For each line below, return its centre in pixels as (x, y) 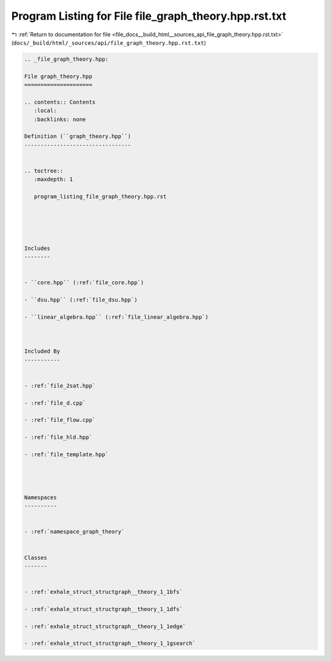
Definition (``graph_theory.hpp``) (78, 136)
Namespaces (40, 497)
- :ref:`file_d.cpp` (55, 403)
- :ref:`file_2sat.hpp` (60, 386)
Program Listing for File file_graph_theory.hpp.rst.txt (149, 16)
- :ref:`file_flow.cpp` (60, 420)
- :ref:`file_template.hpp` (66, 454)
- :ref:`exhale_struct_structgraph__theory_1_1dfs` (104, 609)
